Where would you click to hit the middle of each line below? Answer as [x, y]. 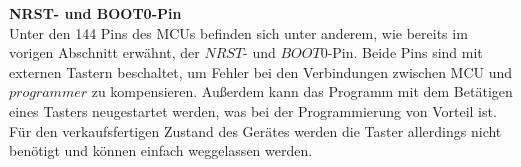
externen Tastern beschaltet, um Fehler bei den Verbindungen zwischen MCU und [261, 71]
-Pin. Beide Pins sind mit [405, 52]
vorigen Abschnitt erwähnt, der [104, 52]
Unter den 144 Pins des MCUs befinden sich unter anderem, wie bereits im [238, 32]
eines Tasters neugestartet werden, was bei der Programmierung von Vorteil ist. [253, 110]
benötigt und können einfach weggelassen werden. [161, 150]
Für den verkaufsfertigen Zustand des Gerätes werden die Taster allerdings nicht [255, 130]
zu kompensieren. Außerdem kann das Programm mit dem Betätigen [302, 91]
